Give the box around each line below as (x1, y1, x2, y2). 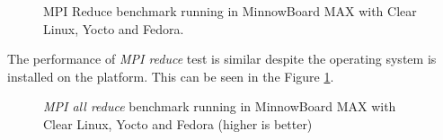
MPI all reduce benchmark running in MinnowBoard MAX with (43, 97, 396, 116)
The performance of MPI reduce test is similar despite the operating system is (7, 49, 437, 68)
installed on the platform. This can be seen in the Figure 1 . (7, 66, 334, 85)
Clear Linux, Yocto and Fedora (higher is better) (43, 114, 313, 133)
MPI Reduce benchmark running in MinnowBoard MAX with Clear (43, 2, 417, 20)
